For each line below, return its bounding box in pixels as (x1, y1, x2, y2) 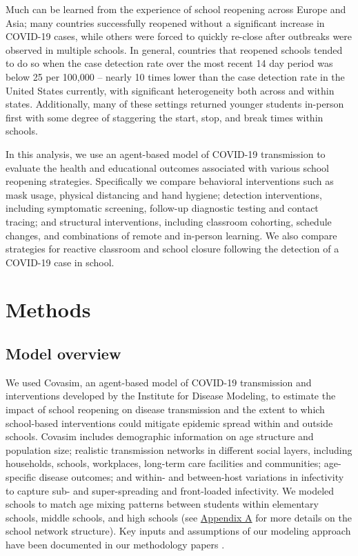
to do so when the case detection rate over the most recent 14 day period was (6, 56, 333, 70)
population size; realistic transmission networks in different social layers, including (6, 442, 352, 457)
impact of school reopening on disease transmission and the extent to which (6, 402, 325, 417)
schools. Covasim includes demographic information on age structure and (6, 429, 314, 444)
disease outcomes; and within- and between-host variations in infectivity (39, 470, 344, 484)
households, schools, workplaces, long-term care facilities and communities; (6, 456, 321, 470)
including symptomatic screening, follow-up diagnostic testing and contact (6, 201, 319, 215)
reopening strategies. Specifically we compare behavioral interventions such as (6, 174, 334, 188)
